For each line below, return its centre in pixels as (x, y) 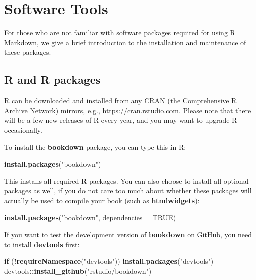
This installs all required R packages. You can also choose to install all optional (126, 181)
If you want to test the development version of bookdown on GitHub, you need (128, 234)
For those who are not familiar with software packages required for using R (120, 32)
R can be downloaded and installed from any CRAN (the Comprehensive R (120, 100)
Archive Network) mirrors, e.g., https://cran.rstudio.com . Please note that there (128, 110)
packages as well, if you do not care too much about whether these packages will (128, 191)
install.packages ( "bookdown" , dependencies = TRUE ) (90, 217)
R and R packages (52, 79)
